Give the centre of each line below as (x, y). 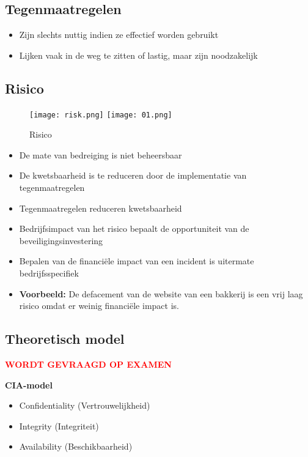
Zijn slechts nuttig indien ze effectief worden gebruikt (119, 35)
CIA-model (29, 385)
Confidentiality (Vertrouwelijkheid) (85, 405)
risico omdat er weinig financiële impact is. (99, 306)
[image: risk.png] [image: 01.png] (101, 115)
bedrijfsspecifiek (49, 273)
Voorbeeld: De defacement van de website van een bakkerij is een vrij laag (161, 293)
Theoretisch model (65, 339)
